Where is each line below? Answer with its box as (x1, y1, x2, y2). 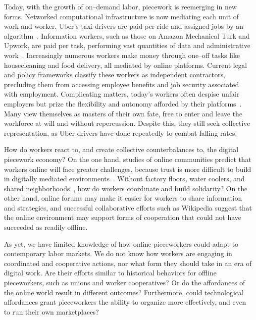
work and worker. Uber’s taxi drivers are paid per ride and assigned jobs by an (4, 21, 243, 31)
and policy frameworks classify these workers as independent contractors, (4, 69, 225, 80)
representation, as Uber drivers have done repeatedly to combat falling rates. (4, 127, 237, 138)
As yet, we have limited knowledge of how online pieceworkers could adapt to (4, 238, 239, 249)
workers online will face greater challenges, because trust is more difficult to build (4, 163, 252, 174)
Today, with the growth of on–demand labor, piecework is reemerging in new (4, 1, 237, 11)
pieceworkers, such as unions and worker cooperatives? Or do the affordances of (4, 277, 245, 288)
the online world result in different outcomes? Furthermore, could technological (4, 287, 244, 297)
